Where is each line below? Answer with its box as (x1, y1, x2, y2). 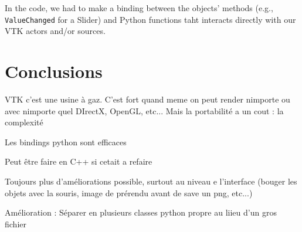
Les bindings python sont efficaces (5, 135, 127, 148)
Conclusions (5, 59, 103, 83)
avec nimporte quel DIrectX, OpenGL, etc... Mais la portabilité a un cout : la (5, 104, 284, 117)
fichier (5, 217, 26, 230)
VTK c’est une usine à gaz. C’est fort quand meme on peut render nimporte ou (5, 93, 290, 105)
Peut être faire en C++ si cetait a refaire (5, 155, 152, 168)
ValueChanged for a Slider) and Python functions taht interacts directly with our (5, 13, 296, 25)
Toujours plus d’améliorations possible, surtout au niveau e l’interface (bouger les (5, 175, 297, 187)
